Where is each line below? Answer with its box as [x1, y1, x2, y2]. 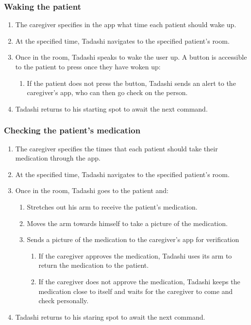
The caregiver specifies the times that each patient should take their [15, 143, 218, 153]
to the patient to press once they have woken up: [15, 62, 161, 71]
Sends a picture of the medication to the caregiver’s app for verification [27, 234, 239, 244]
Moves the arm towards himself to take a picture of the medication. [27, 218, 228, 228]
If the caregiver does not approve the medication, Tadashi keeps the [38, 276, 240, 286]
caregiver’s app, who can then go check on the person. [27, 87, 188, 97]
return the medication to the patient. [38, 260, 149, 270]
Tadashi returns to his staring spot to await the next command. [15, 311, 205, 322]
